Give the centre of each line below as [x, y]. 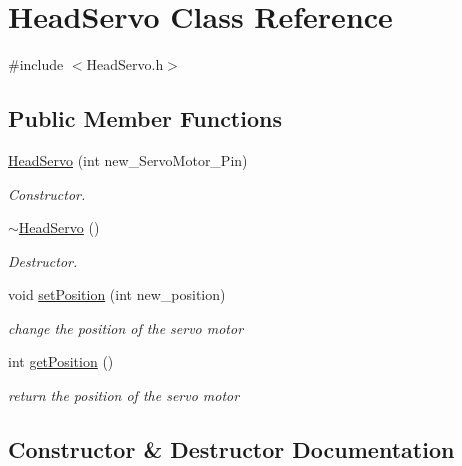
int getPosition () [61, 361]
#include [36, 64]
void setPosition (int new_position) [117, 294]
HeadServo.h [125, 64]
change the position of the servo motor [126, 327]
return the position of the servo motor [124, 395]
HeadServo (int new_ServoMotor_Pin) [128, 159]
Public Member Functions [145, 118]
